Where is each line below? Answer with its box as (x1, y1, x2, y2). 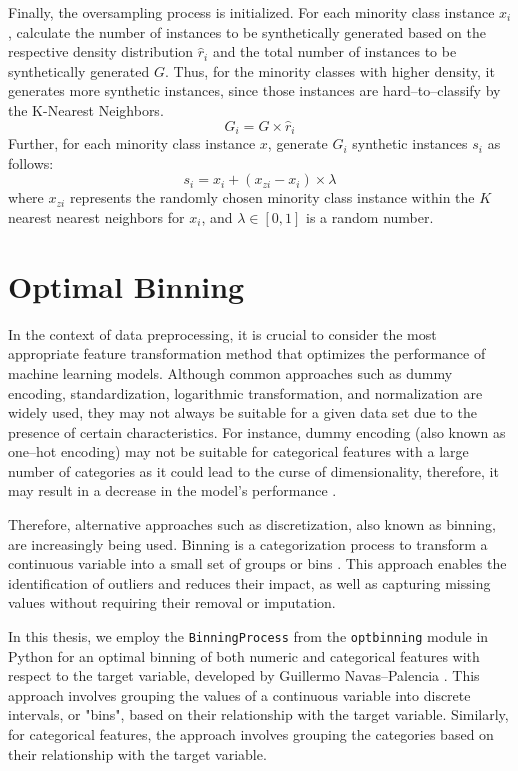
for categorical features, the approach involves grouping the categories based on (8, 724, 494, 745)
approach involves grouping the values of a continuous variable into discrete (8, 684, 471, 705)
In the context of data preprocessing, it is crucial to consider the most (8, 323, 437, 344)
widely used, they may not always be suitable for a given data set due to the (8, 402, 477, 423)
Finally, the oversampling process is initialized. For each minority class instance (8, 2, 495, 22)
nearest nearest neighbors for (8, 207, 185, 228)
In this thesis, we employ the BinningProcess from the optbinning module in (8, 626, 489, 647)
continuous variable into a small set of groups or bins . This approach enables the (8, 553, 507, 574)
